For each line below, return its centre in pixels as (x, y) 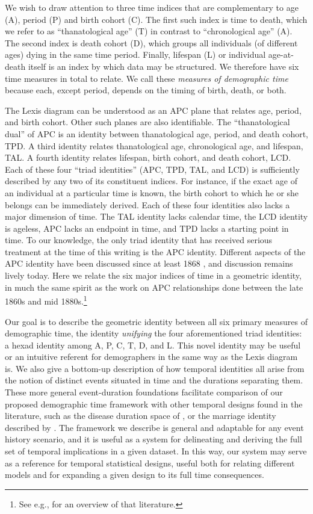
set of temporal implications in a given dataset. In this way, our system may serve (156, 451)
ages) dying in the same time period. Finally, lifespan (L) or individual (135, 54)
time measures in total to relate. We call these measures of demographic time (147, 78)
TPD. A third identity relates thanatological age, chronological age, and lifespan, (154, 145)
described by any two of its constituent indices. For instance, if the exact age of (151, 181)
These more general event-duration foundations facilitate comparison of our (144, 392)
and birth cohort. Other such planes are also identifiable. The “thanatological (147, 122)
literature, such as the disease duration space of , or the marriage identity (141, 416)
